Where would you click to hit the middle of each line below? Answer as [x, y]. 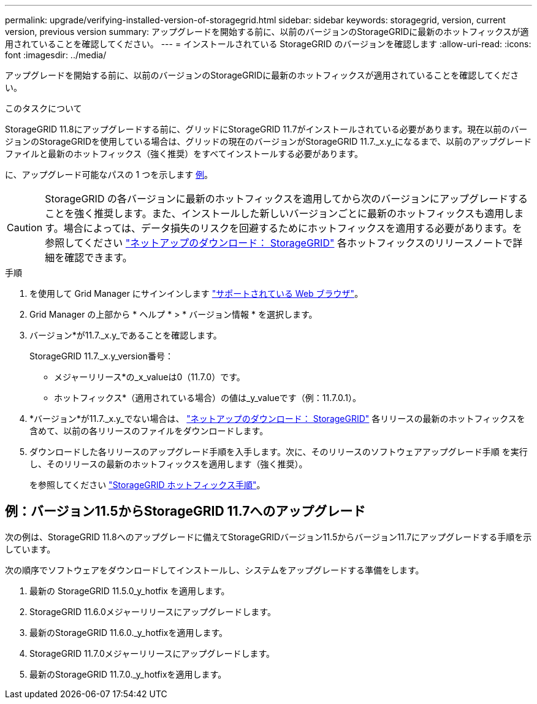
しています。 [30, 549]
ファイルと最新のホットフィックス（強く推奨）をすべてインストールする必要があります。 [184, 154]
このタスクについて [44, 108]
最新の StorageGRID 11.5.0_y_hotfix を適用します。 [130, 591]
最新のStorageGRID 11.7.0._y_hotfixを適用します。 [128, 674]
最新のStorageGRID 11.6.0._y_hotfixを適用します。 [129, 632]
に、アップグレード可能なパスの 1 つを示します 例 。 [109, 174]
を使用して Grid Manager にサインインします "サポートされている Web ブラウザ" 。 [196, 293]
